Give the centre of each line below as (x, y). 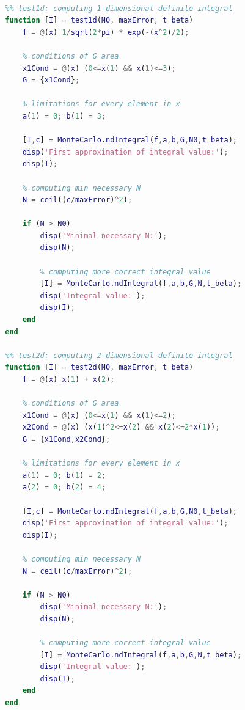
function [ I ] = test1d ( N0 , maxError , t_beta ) (99, 20)
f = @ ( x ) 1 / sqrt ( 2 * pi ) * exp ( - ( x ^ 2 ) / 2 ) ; (106, 32)
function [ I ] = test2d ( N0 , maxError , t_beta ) (99, 368)
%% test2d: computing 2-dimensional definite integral (119, 355)
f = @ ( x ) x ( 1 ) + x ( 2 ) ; (68, 379)
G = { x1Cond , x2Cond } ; (66, 439)
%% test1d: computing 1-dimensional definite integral (119, 8)
